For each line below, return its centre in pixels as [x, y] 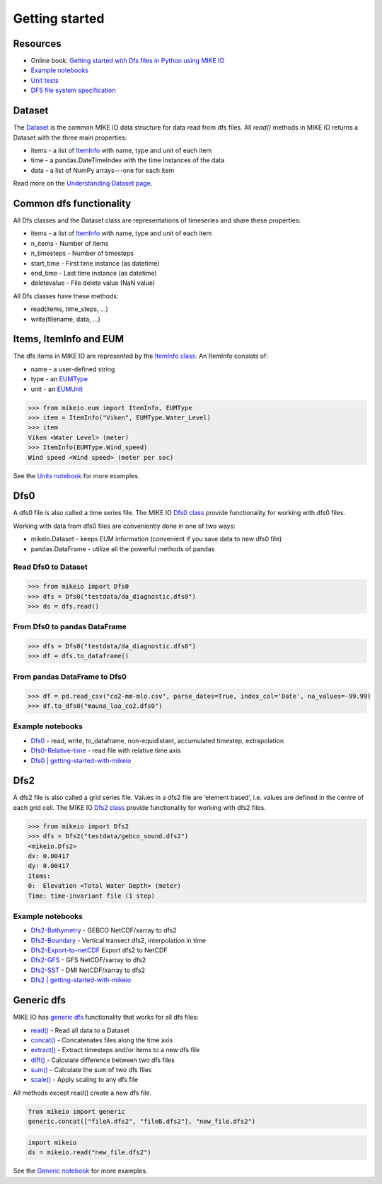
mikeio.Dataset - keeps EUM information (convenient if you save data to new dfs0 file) [156, 539]
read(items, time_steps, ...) [70, 309]
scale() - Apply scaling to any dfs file [84, 1080]
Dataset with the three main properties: [70, 137]
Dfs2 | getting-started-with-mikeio [81, 980]
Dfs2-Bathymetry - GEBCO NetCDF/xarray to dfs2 [104, 930]
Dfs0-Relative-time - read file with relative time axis [106, 750]
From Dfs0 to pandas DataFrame [70, 627]
